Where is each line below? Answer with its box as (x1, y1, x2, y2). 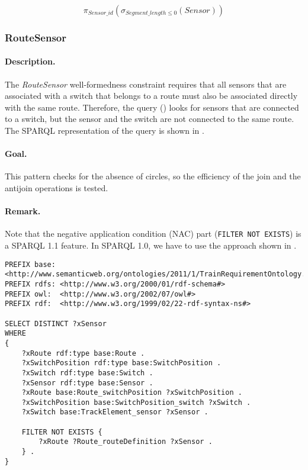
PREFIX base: (5, 260, 56, 269)
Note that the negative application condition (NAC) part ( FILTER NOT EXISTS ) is (5, 227, 301, 240)
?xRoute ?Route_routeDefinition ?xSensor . (38, 437, 213, 446)
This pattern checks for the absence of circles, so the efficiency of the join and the (5, 170, 301, 182)
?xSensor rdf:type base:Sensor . (21, 378, 153, 387)
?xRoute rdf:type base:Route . (21, 349, 145, 358)
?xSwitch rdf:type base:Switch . (21, 368, 153, 377)
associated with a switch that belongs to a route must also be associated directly (5, 89, 298, 102)
